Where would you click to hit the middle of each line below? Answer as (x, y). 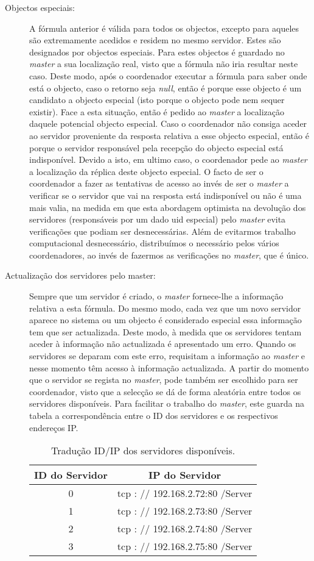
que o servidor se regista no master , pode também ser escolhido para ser (164, 380)
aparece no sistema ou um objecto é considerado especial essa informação (166, 320)
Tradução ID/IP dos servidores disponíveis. (143, 451)
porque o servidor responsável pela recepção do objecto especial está (156, 147)
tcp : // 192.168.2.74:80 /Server (185, 529)
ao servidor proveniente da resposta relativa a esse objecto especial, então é (169, 135)
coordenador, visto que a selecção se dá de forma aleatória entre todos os (165, 391)
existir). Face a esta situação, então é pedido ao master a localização (157, 111)
